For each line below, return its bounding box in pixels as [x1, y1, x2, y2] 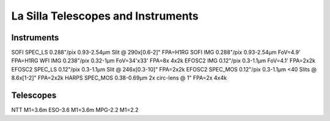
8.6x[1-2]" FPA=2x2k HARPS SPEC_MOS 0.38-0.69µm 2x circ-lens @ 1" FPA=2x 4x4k [11, 74, 227, 82]
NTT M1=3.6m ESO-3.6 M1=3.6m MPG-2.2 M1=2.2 [11, 106, 139, 114]
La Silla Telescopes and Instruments [11, 9, 199, 23]
